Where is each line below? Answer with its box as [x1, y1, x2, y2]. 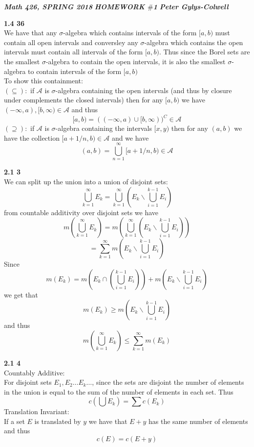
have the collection [4, 132, 60, 143]
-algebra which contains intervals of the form [63, 27, 197, 38]
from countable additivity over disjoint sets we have [4, 207, 159, 217]
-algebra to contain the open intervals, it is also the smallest [45, 56, 226, 66]
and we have [111, 132, 149, 143]
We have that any [4, 27, 57, 38]
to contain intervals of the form [28, 66, 122, 76]
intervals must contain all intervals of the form [4, 47, 143, 57]
